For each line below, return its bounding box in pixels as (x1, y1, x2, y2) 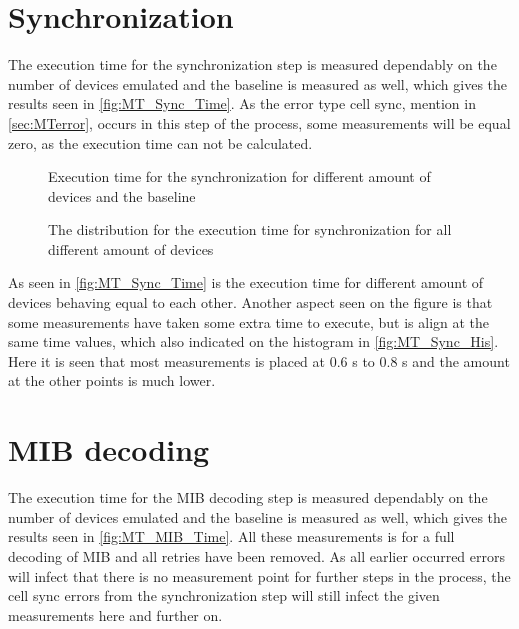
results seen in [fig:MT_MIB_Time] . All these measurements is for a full (8, 526, 455, 547)
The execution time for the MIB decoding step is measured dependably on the (8, 487, 488, 508)
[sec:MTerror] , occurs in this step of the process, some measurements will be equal (8, 112, 511, 133)
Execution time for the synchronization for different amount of (48, 166, 431, 187)
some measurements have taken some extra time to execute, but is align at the (8, 311, 490, 332)
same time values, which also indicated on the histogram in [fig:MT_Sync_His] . (8, 331, 499, 352)
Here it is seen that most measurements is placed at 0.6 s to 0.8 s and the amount (8, 350, 510, 371)
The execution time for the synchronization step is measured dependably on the (8, 54, 497, 75)
